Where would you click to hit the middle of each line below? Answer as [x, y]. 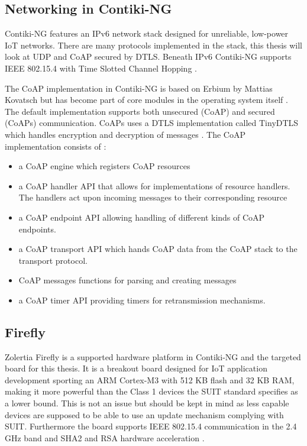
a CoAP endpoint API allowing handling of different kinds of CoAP [142, 217]
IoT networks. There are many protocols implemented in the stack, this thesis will [154, 45]
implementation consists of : [56, 146]
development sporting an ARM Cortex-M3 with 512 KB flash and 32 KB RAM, [150, 379]
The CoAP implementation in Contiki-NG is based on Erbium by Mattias [139, 88]
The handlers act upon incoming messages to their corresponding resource [153, 197]
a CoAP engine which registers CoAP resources [104, 166]
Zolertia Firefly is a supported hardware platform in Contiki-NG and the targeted [153, 356]
